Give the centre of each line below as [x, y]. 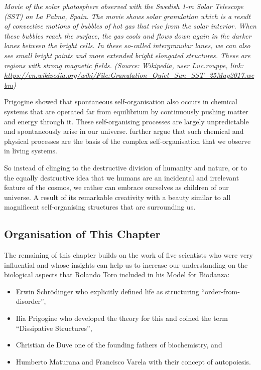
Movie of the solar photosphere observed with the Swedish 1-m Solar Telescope [124, 6]
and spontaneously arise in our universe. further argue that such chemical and [124, 131]
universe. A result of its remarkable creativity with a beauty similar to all [117, 197]
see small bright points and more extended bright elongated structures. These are [127, 55]
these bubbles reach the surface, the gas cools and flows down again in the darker [128, 35]
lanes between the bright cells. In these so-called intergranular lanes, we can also [127, 45]
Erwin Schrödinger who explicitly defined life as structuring [107, 291]
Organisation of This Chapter [82, 234]
